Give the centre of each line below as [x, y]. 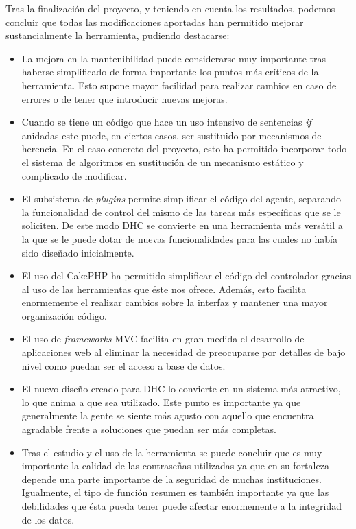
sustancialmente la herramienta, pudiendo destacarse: [118, 35]
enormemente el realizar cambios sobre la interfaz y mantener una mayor [175, 302]
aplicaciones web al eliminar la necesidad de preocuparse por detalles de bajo [183, 352]
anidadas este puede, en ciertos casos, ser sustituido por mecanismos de [171, 135]
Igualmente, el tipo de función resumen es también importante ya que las [175, 492]
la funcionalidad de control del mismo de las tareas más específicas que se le [181, 212]
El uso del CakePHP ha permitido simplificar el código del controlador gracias [186, 275]
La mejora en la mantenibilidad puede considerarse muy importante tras [174, 58]
